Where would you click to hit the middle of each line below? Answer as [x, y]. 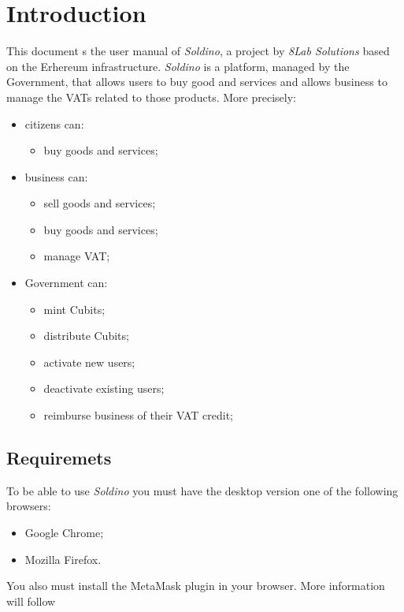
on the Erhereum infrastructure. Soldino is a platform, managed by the [178, 66]
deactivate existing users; [104, 388]
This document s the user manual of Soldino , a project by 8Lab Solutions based [198, 51]
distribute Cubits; [86, 336]
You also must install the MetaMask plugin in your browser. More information [196, 586]
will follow [31, 601]
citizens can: [54, 123]
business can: [56, 176]
